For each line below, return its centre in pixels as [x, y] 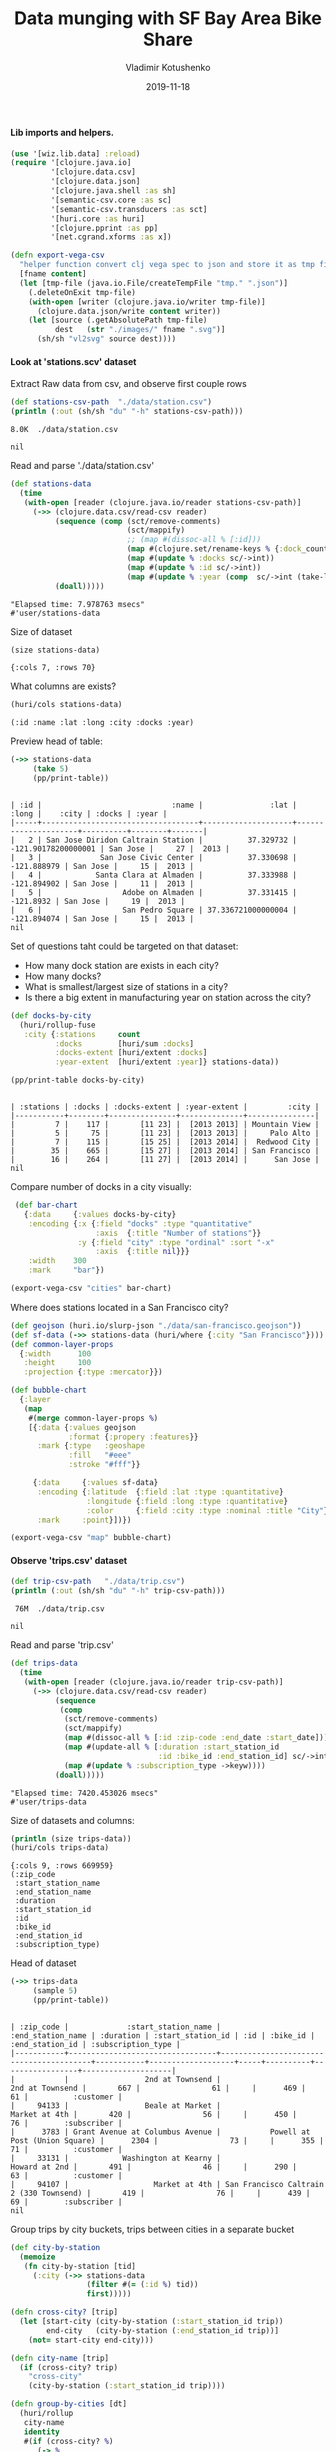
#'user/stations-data [55, 613]
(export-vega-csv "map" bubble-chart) [91, 1538]
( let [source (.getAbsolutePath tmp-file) [118, 320]
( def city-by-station [55, 2247]
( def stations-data [51, 484]
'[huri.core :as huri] [97, 218]
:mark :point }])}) [84, 1520]
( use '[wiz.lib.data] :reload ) [75, 153]
